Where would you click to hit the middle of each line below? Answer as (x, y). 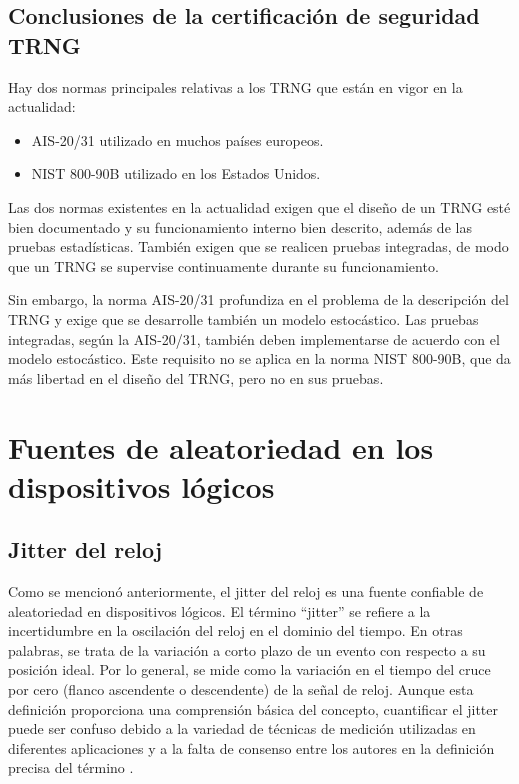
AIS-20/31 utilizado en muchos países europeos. (177, 139)
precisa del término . (71, 767)
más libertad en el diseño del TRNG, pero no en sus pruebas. (196, 377)
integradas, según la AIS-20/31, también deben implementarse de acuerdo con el (254, 338)
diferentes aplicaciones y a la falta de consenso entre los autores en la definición (251, 747)
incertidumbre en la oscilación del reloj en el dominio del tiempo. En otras (235, 630)
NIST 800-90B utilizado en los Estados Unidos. (176, 173)
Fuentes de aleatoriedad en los (221, 446)
